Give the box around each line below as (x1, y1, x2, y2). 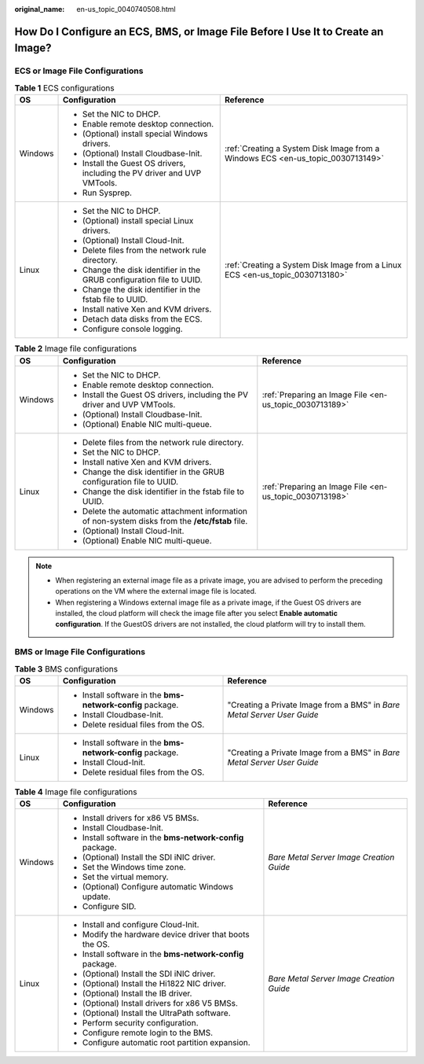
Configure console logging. (82, 323, 184, 334)
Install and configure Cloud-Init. (82, 919, 199, 930)
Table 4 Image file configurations (14, 786, 137, 797)
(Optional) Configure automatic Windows (82, 882, 234, 893)
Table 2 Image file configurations (14, 343, 137, 354)
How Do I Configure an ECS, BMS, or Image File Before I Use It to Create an (14, 24, 384, 39)
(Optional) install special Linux (82, 215, 194, 226)
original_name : (14, 5, 65, 13)
